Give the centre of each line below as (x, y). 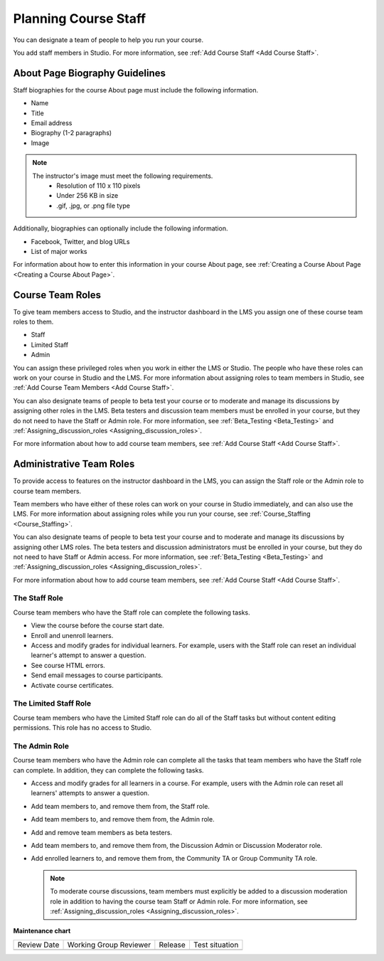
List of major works (59, 251)
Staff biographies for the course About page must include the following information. (136, 90)
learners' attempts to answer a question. (90, 793)
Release (172, 945)
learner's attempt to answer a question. (89, 655)
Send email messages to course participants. (97, 675)
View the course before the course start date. (98, 625)
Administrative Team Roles (74, 464)
